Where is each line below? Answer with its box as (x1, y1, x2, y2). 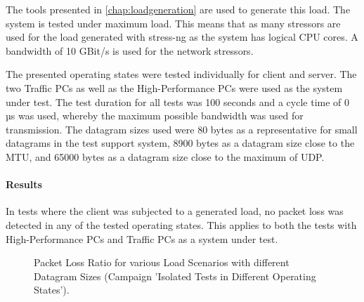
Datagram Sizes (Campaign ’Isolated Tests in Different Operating (34, 268, 316, 283)
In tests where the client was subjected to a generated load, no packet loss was (6, 204, 344, 218)
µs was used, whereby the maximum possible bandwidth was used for (6, 108, 304, 123)
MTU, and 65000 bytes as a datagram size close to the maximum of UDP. (6, 149, 325, 164)
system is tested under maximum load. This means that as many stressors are (6, 15, 341, 30)
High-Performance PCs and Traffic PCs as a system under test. (6, 231, 278, 246)
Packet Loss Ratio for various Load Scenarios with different (34, 255, 290, 270)
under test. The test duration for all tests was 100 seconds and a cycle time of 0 (6, 94, 350, 109)
